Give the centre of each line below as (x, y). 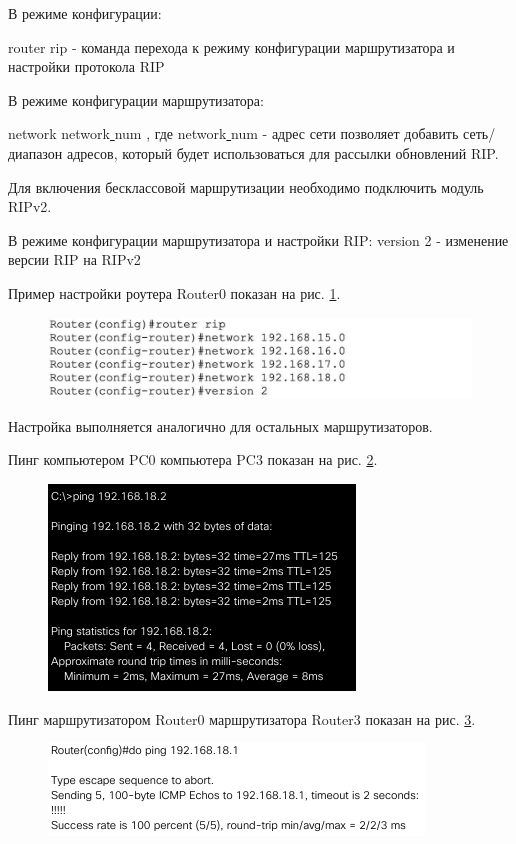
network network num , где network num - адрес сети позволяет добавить (233, 133)
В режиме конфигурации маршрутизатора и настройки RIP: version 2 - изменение (258, 239)
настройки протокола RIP (86, 66)
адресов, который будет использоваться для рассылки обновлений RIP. (282, 152)
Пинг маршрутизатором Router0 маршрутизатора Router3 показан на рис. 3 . (242, 718)
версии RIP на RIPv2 (74, 259)
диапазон (35, 152)
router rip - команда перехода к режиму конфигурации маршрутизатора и (231, 46)
